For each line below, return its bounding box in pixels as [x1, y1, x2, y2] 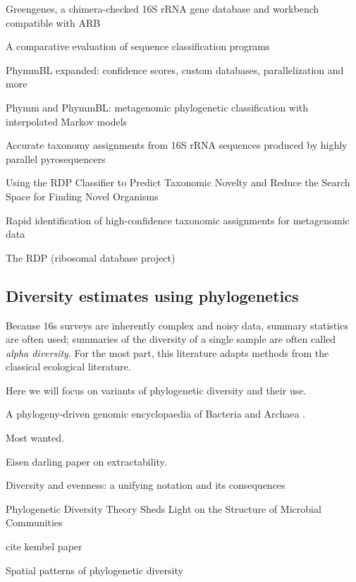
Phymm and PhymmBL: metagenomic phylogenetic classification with [6, 99, 309, 114]
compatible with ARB [6, 15, 101, 30]
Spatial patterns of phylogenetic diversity [6, 562, 183, 577]
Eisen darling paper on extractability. [6, 454, 167, 468]
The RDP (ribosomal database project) [6, 250, 176, 265]
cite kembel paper [6, 539, 82, 554]
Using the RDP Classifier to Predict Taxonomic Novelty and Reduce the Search [6, 175, 350, 190]
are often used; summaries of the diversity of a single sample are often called [6, 332, 336, 346]
